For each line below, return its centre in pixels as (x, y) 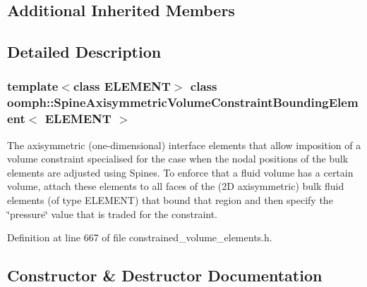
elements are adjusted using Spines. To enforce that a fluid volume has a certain (180, 172)
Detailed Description (84, 52)
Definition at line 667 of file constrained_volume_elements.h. (140, 237)
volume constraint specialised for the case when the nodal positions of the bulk (178, 159)
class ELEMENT (122, 86)
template (33, 86)
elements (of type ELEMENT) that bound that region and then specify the (170, 200)
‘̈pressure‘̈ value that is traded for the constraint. (113, 213)
